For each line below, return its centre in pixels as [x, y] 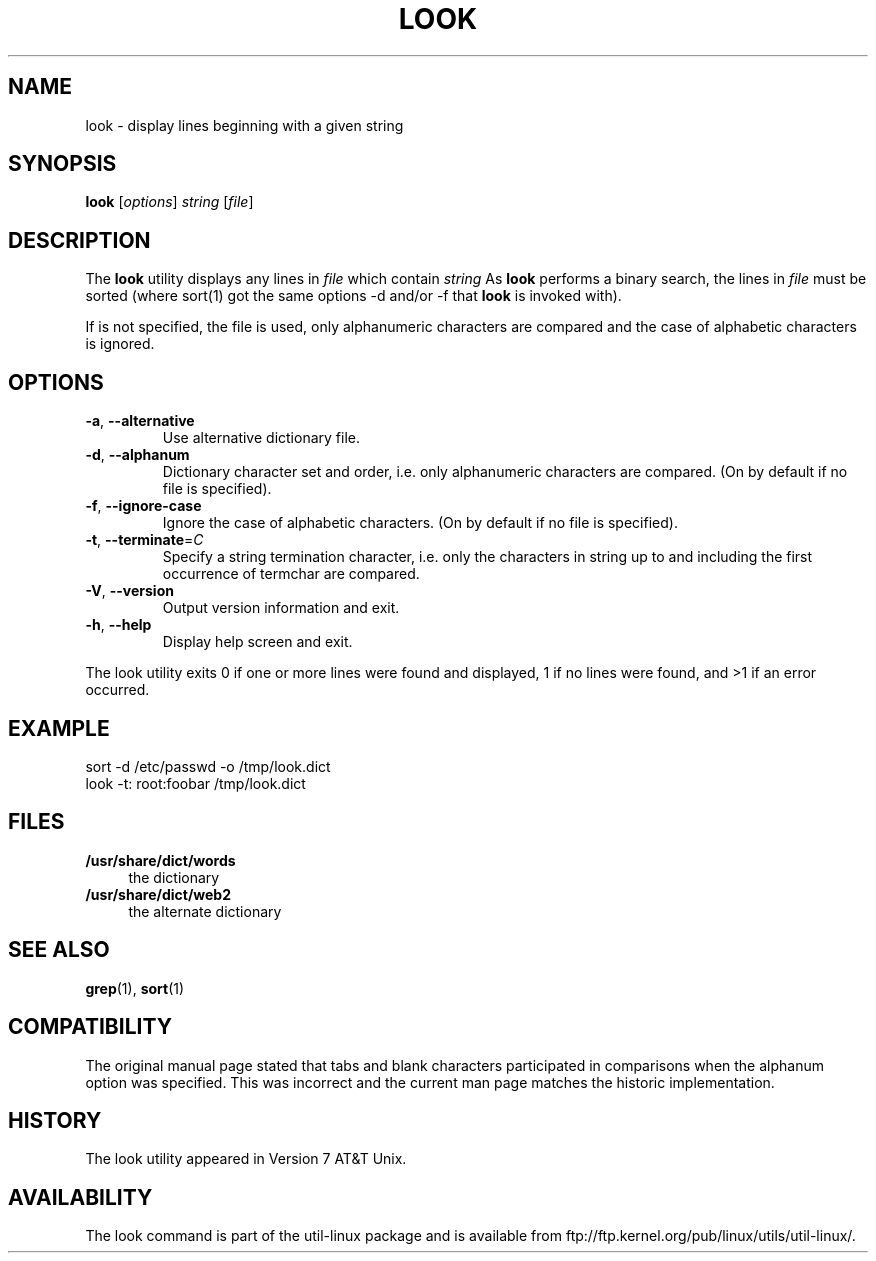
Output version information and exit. [281, 608]
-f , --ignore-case [143, 506]
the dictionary [174, 877]
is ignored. [120, 344]
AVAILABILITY [80, 1197]
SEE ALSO [59, 950]
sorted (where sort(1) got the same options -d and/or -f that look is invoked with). [353, 296]
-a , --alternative [140, 421]
